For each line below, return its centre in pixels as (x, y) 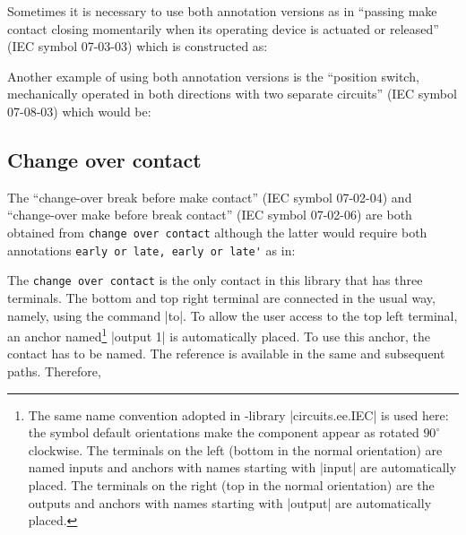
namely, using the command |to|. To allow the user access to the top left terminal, (233, 315)
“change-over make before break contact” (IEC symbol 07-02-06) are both (210, 215)
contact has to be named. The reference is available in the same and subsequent (226, 354)
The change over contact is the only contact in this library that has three (215, 280)
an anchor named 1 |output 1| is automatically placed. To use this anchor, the (219, 335)
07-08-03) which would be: (79, 111)
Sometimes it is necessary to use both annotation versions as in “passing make (222, 11)
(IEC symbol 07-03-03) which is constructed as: (138, 46)
